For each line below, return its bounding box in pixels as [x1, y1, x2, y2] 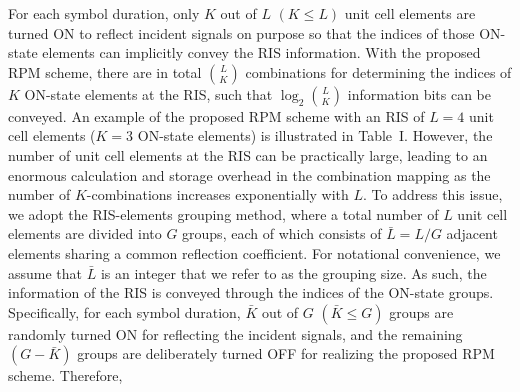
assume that [8, 262, 83, 283]
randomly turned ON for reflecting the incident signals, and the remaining [8, 323, 463, 344]
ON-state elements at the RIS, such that [24, 83, 273, 104]
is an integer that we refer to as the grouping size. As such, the [100, 262, 487, 283]
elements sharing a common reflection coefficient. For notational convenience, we [8, 242, 501, 263]
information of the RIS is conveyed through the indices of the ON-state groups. [8, 282, 494, 303]
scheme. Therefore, [8, 365, 123, 386]
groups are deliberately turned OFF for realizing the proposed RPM [77, 343, 495, 364]
